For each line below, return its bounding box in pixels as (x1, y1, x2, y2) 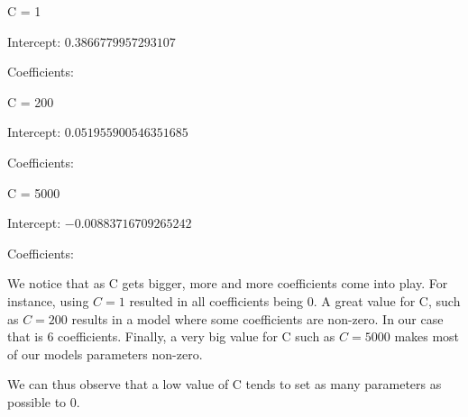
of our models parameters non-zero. (7, 344, 203, 363)
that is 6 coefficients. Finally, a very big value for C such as (7, 327, 335, 346)
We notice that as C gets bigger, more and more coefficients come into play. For (7, 274, 448, 293)
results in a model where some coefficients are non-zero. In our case (71, 309, 444, 328)
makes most (394, 327, 460, 346)
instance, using (7, 291, 89, 310)
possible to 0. (7, 392, 80, 411)
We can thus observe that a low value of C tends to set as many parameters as (7, 375, 442, 394)
